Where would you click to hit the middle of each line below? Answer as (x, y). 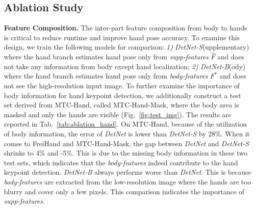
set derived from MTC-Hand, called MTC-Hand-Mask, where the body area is (122, 105)
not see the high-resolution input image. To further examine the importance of (122, 85)
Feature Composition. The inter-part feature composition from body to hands (126, 28)
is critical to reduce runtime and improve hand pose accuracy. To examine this (122, 37)
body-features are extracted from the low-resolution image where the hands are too (127, 181)
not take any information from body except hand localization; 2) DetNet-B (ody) (125, 66)
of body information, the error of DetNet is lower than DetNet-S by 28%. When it (127, 133)
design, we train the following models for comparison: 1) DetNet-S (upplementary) (127, 47)
